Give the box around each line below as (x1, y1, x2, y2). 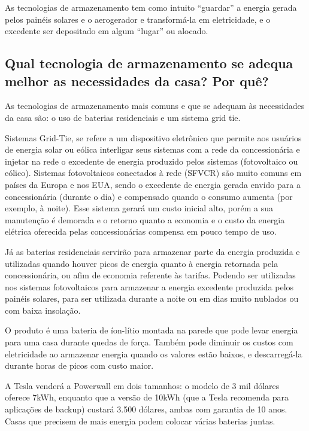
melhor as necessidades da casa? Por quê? (5, 71, 269, 90)
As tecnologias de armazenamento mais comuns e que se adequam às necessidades (5, 99, 305, 112)
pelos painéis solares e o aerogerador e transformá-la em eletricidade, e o (5, 13, 271, 25)
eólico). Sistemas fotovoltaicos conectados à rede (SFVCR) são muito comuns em (5, 166, 302, 179)
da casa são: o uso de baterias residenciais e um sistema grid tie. (5, 111, 241, 123)
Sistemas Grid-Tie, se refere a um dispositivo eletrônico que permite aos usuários (5, 131, 302, 144)
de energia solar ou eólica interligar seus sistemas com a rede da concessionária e (5, 143, 300, 156)
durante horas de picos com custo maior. (5, 359, 154, 372)
